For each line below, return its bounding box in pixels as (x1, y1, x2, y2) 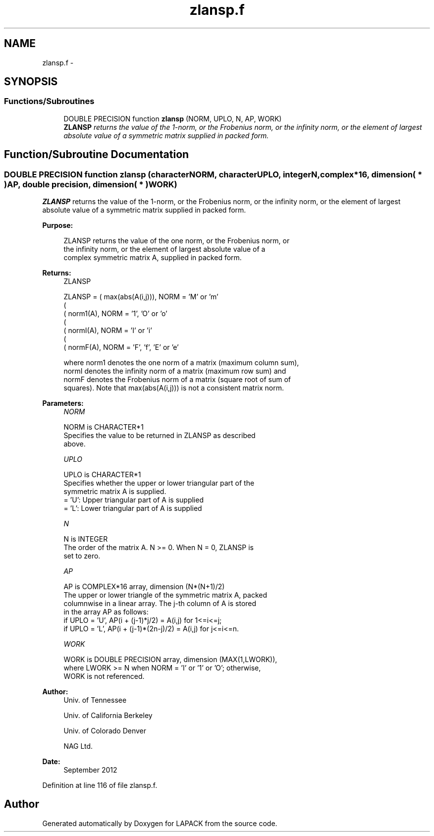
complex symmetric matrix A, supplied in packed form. (63, 253, 242, 262)
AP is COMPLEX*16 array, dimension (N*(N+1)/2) (63, 582, 225, 591)
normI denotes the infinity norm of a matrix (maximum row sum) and (63, 367, 286, 376)
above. (63, 440, 86, 448)
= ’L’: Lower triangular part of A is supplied (63, 504, 202, 513)
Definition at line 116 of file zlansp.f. (42, 781, 158, 790)
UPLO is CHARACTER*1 (63, 470, 141, 479)
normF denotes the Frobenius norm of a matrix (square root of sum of (63, 375, 291, 384)
